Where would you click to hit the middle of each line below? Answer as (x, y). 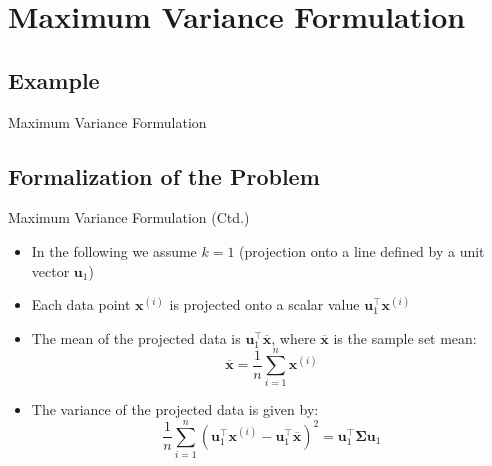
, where (293, 337)
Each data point (81, 304)
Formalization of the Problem (164, 175)
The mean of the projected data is (136, 337)
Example (54, 79)
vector (50, 270)
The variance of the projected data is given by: (175, 409)
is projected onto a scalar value (264, 304)
